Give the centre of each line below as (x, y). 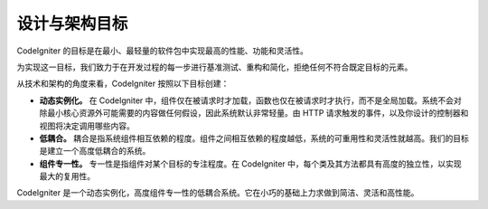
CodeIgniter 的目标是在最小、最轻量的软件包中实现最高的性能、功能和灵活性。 (163, 51)
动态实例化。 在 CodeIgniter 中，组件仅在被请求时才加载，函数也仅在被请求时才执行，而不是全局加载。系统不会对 (251, 100)
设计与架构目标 (72, 24)
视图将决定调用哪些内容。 (87, 126)
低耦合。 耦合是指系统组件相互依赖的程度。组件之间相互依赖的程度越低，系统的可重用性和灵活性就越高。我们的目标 (254, 138)
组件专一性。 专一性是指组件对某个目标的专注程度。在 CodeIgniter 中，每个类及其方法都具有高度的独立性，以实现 (251, 164)
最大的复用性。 (67, 176)
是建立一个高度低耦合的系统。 (95, 151)
